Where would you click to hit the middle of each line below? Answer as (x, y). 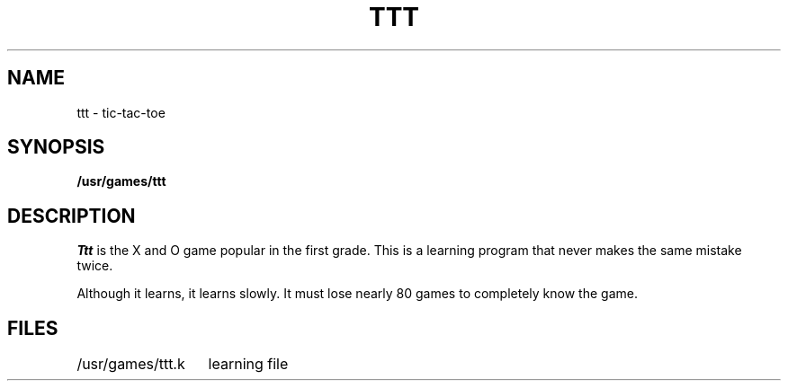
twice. (95, 266)
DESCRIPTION (72, 216)
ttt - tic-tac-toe (121, 112)
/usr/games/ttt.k (131, 364)
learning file (248, 364)
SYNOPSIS (56, 147)
